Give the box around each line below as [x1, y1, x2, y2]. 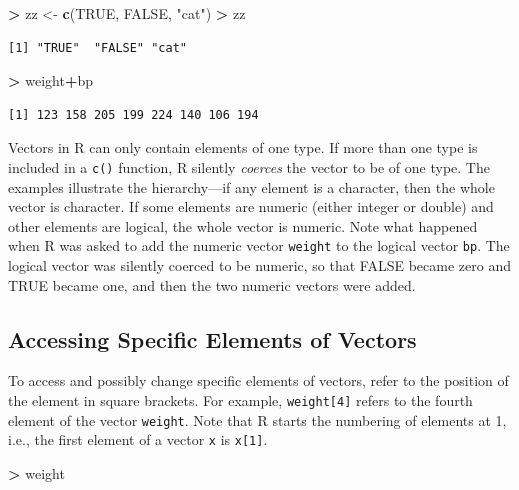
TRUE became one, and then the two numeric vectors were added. [8, 274, 416, 295]
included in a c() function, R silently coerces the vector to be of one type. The [8, 156, 490, 177]
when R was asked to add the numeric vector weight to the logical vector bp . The [8, 235, 510, 256]
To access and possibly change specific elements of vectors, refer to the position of [8, 370, 509, 391]
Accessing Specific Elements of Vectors [8, 323, 417, 354]
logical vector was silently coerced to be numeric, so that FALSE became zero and [8, 255, 511, 276]
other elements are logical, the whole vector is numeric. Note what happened [8, 215, 478, 236]
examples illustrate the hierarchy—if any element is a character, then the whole [8, 176, 495, 197]
